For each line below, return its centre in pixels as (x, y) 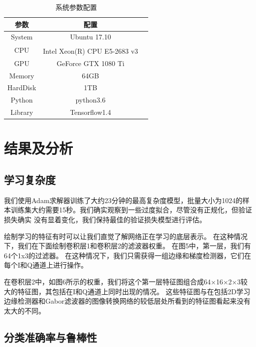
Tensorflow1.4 (91, 112)
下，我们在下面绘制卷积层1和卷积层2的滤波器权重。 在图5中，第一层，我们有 (128, 246)
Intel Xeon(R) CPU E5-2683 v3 (91, 51)
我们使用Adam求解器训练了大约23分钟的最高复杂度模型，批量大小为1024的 (123, 200)
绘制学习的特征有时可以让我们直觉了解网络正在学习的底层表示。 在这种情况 (126, 236)
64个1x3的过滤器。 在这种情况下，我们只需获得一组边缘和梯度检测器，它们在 (128, 255)
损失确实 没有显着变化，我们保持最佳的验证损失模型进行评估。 (105, 220)
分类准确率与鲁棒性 (50, 337)
